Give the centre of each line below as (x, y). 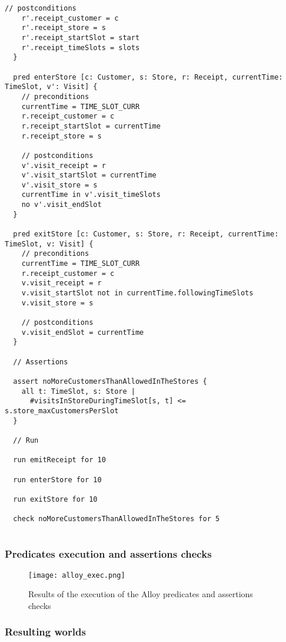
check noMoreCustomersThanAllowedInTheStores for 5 (117, 519)
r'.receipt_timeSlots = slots (81, 47)
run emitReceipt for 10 (59, 460)
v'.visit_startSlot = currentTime (89, 175)
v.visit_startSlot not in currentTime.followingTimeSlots (137, 293)
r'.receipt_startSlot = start (81, 37)
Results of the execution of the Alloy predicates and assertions (141, 594)
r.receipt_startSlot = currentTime (91, 126)
